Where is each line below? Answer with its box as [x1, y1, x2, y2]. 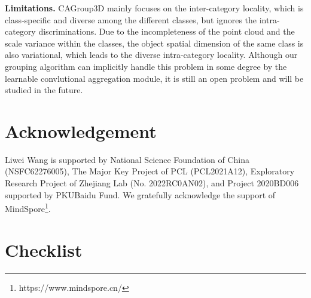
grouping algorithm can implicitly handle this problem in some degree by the [5, 60, 287, 72]
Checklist [5, 237, 83, 262]
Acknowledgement [5, 118, 157, 143]
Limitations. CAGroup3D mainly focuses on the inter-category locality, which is [5, 2, 304, 14]
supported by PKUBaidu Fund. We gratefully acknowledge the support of [5, 188, 276, 201]
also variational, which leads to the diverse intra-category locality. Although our [5, 48, 298, 61]
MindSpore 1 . [5, 201, 51, 214]
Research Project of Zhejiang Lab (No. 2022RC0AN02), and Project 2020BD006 [5, 177, 299, 189]
